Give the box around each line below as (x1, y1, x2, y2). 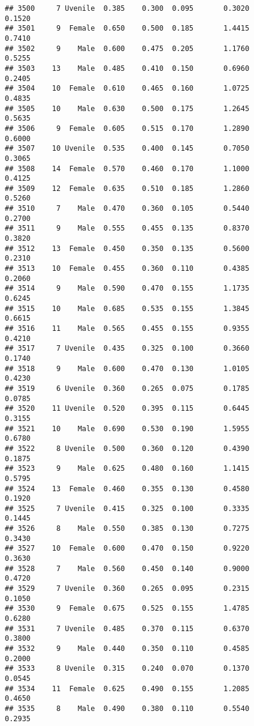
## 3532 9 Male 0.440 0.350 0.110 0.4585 (5, 644, 250, 653)
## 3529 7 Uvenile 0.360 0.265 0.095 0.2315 (5, 584, 250, 593)
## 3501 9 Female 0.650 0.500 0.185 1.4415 (5, 24, 250, 33)
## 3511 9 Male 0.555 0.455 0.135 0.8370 (5, 224, 250, 233)
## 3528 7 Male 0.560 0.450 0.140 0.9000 (5, 564, 250, 573)
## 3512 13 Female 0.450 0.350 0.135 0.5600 (5, 244, 250, 253)
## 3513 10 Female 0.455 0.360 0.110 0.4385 (5, 264, 250, 273)
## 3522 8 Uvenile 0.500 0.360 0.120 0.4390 (5, 444, 250, 453)
